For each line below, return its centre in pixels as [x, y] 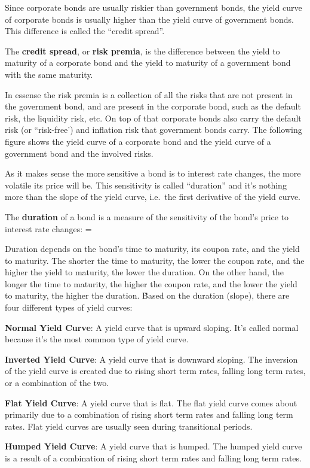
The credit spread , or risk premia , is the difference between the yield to [142, 51]
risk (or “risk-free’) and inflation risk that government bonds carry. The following [154, 130]
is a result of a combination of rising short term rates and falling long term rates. [153, 458]
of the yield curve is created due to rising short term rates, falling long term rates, [155, 371]
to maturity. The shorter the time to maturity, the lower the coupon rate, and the [155, 260]
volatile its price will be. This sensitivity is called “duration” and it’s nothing [146, 185]
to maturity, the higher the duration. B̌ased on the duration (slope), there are [147, 295]
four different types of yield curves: [69, 307]
